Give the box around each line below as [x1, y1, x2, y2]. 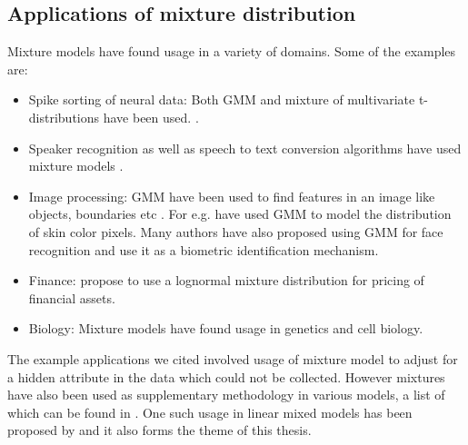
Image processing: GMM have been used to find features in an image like [28, 186, 435, 205]
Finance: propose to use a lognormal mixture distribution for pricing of [28, 271, 424, 290]
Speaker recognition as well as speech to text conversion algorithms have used [28, 138, 462, 157]
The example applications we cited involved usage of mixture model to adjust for [7, 349, 458, 368]
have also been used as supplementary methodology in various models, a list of [7, 385, 445, 404]
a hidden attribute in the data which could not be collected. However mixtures [7, 367, 445, 386]
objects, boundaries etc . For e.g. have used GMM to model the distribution [28, 204, 452, 223]
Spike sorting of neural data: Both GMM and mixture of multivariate [28, 90, 415, 109]
